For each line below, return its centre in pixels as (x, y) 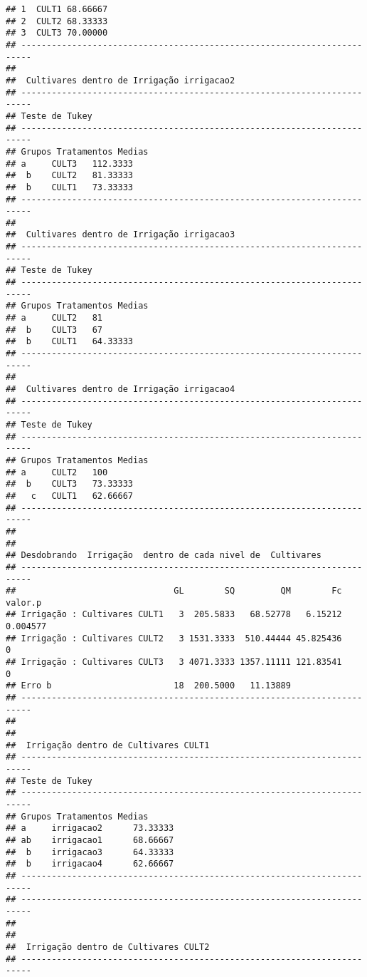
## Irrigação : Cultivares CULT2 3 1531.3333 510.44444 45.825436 (174, 638)
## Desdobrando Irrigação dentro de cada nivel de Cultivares (164, 555)
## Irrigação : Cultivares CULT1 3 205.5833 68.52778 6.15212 (174, 615)
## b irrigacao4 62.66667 (90, 864)
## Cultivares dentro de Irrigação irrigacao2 (121, 80)
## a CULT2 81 (54, 318)
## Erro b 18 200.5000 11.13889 (148, 686)
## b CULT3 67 (54, 330)
